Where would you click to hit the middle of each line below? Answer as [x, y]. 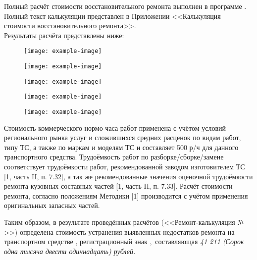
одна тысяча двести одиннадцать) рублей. [70, 251]
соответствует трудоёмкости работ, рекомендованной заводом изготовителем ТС [125, 167]
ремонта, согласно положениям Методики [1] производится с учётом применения [126, 195]
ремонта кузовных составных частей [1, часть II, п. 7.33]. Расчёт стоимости [118, 186]
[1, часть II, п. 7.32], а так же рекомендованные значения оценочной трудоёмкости [128, 176]
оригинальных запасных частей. [52, 205]
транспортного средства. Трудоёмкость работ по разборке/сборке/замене [114, 157]
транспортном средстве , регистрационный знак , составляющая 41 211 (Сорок [124, 241]
